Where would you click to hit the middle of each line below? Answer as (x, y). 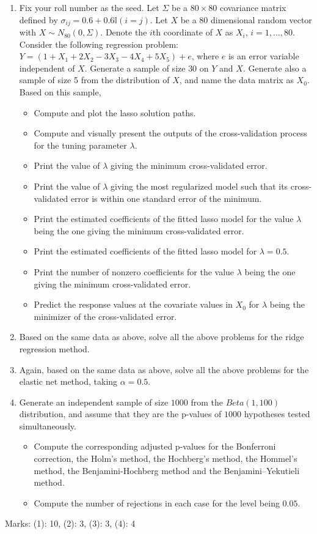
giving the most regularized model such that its (199, 186)
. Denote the (124, 32)
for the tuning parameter (80, 145)
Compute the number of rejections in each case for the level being (157, 502)
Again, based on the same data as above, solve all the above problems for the (164, 369)
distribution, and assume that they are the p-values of (120, 414)
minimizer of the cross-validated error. (105, 316)
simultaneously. (48, 425)
